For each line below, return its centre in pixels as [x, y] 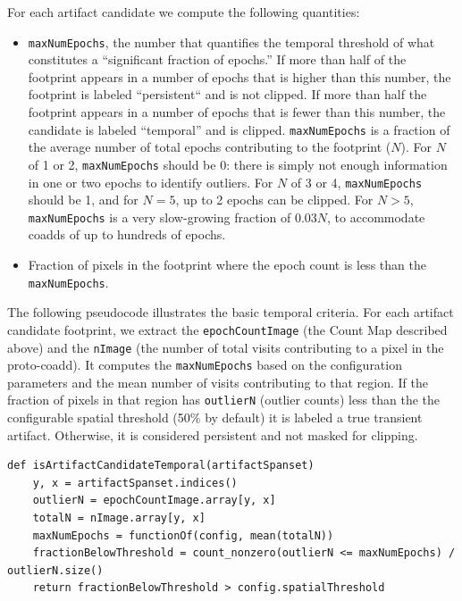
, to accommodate [376, 217]
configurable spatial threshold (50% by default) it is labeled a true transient [215, 417]
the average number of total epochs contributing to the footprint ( [210, 147]
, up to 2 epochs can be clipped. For [274, 200]
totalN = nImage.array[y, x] [119, 518]
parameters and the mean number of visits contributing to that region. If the [218, 382]
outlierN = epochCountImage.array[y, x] [154, 501]
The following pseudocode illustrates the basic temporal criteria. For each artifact [231, 312]
